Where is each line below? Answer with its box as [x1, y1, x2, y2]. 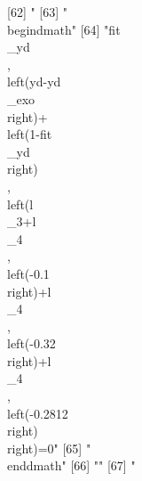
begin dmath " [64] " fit [7, 20, 121, 38]
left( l [7, 194, 34, 213]
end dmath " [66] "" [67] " [7, 456, 136, 475]
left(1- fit [7, 125, 52, 143]
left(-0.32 [7, 334, 56, 353]
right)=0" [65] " [7, 438, 91, 457]
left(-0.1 [7, 264, 50, 282]
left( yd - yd [7, 72, 61, 91]
